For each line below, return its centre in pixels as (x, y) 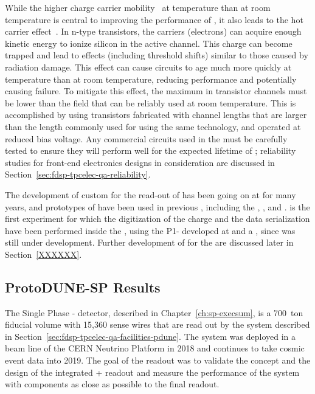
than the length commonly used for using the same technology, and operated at (153, 126)
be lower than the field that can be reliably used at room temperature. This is (151, 102)
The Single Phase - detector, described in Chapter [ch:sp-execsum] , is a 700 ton (154, 312)
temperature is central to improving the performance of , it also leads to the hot (154, 19)
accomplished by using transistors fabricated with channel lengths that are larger (156, 115)
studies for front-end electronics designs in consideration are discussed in (140, 162)
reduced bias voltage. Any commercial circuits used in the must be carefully (146, 138)
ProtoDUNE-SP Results (83, 287)
